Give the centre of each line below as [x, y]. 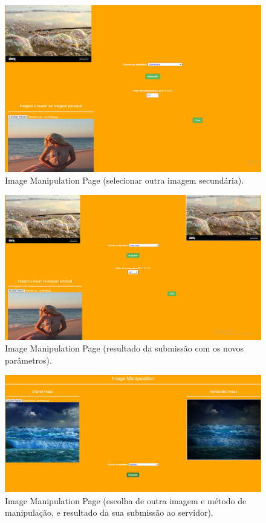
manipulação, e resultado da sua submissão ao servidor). [109, 512]
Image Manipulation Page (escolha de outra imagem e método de [126, 500]
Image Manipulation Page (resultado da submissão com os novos [125, 348]
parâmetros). [28, 360]
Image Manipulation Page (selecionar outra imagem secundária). [125, 180]
